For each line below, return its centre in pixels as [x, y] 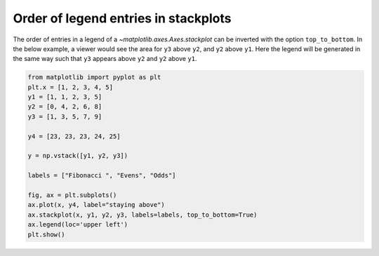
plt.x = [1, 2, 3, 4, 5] [71, 87]
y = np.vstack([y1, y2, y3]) [78, 156]
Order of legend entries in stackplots [122, 18]
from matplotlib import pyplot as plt [94, 78]
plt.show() [46, 234]
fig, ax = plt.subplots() [72, 195]
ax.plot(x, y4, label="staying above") [96, 205]
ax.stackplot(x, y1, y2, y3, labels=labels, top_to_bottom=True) [142, 215]
